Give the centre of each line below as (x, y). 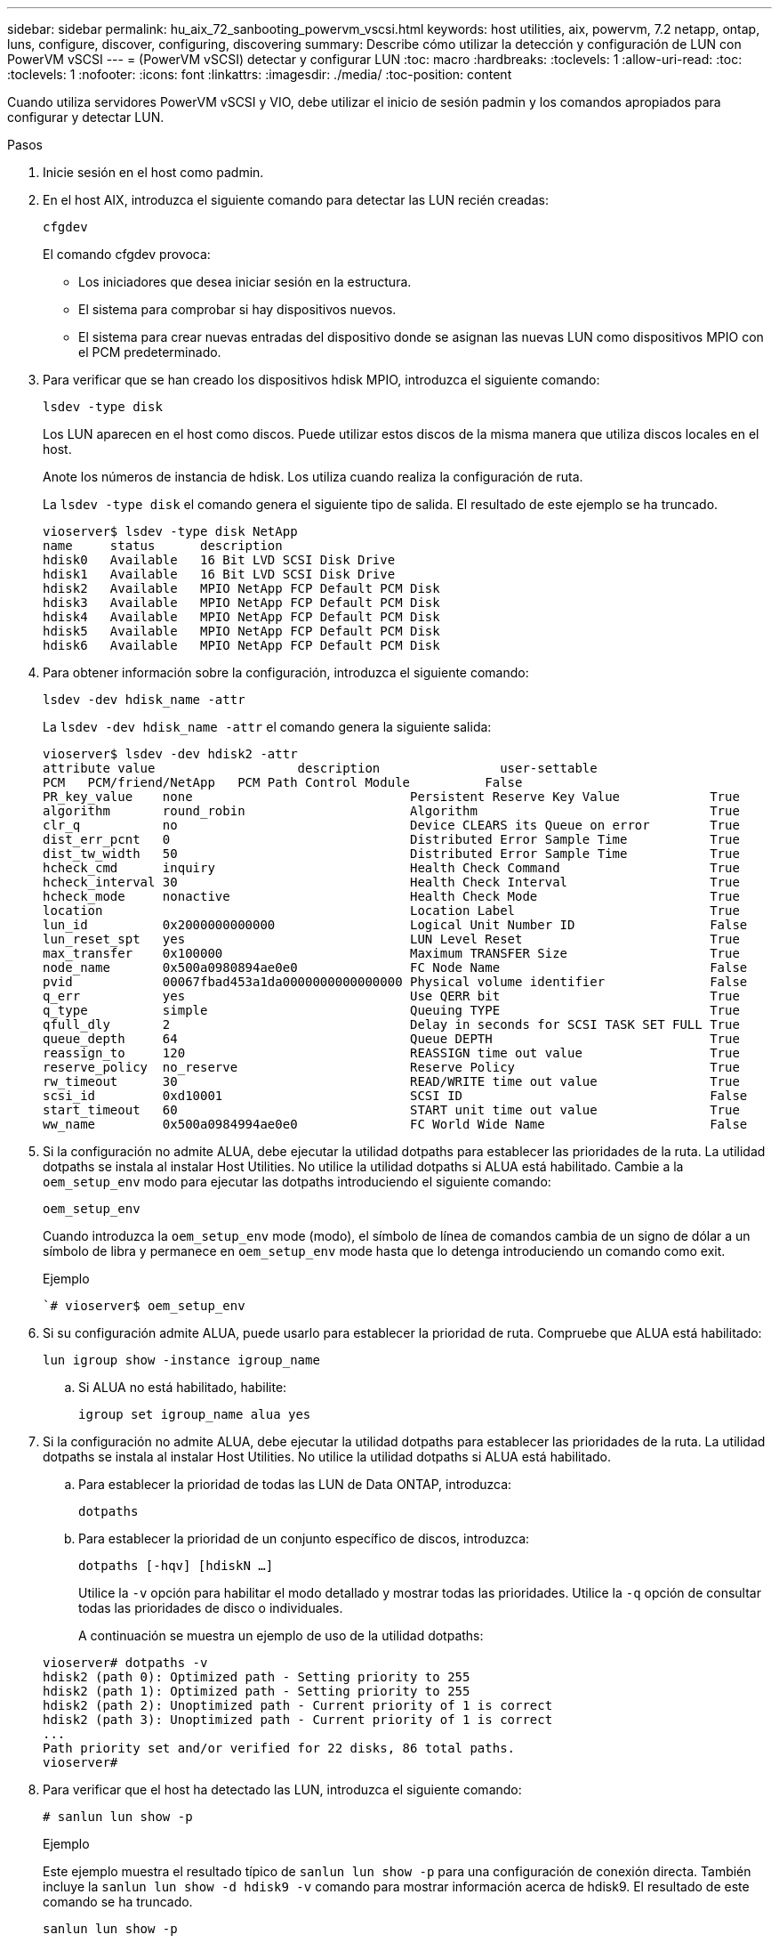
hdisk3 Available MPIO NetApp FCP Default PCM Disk (241, 603)
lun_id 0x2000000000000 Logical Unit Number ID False (395, 925)
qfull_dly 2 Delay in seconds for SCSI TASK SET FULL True (391, 1024)
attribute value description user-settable (320, 768)
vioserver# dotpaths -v (125, 1663)
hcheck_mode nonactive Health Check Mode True (391, 896)
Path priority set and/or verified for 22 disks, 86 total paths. (279, 1748)
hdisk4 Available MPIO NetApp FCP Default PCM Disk (241, 617)
